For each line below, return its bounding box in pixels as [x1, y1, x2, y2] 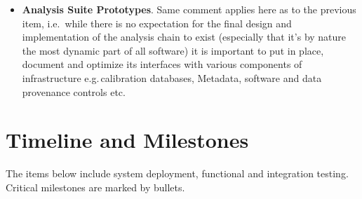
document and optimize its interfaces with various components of [22, 57, 302, 71]
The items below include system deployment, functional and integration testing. [6, 166, 349, 181]
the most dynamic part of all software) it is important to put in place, [22, 43, 324, 57]
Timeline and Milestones [6, 125, 249, 154]
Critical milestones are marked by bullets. [6, 179, 185, 194]
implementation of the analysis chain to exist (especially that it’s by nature [22, 29, 347, 44]
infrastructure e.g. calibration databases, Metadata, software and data [22, 70, 322, 85]
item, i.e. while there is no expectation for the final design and [22, 15, 292, 30]
